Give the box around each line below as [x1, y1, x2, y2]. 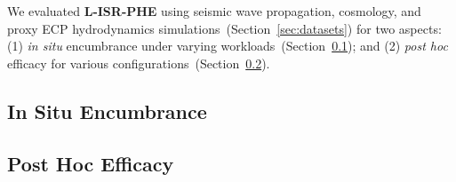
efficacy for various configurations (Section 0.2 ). [7, 53, 270, 72]
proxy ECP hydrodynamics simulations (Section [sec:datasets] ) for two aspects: [7, 19, 442, 37]
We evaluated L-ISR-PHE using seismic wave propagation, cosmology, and [7, 2, 421, 20]
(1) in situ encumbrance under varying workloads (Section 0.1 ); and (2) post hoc [7, 36, 448, 55]
